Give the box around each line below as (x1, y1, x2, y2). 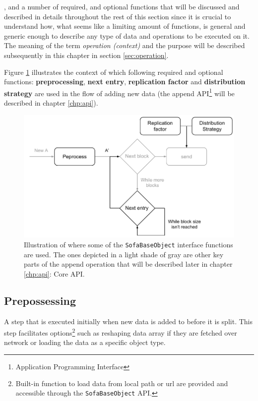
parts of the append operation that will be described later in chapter (24, 259, 233, 269)
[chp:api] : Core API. (24, 268, 85, 279)
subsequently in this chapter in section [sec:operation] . (4, 50, 169, 60)
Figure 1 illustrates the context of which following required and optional (4, 66, 223, 77)
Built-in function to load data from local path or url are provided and (15, 378, 228, 388)
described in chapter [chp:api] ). (4, 98, 98, 108)
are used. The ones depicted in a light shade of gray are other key (24, 249, 224, 259)
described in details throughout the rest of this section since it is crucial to (4, 11, 231, 21)
